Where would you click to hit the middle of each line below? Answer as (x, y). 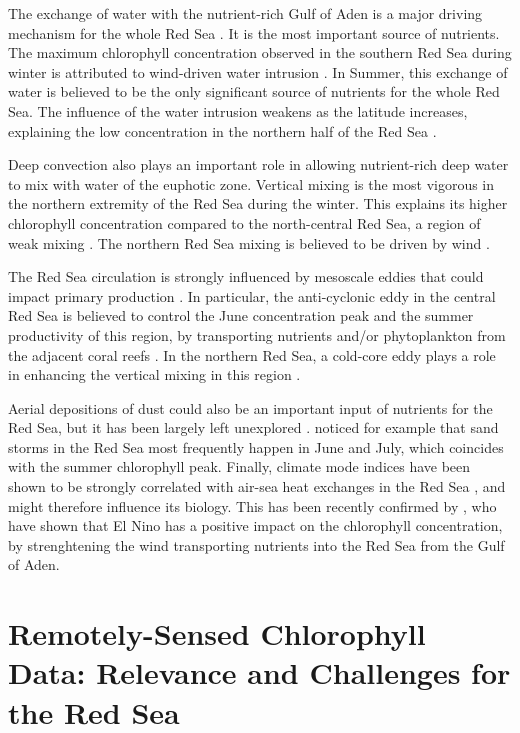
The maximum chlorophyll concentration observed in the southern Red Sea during (260, 52)
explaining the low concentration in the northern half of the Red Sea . (222, 130)
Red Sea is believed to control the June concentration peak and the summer (241, 315)
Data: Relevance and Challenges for (259, 672)
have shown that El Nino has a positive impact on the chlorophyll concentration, (255, 525)
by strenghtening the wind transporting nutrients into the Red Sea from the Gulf (256, 544)
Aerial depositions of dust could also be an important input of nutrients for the (250, 407)
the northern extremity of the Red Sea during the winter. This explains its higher (258, 203)
